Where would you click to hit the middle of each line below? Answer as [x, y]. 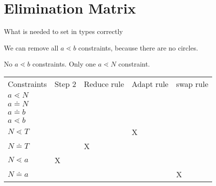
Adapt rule [150, 84]
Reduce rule [104, 84]
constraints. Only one [64, 64]
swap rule [192, 84]
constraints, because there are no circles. [138, 47]
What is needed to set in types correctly [63, 31]
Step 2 [65, 84]
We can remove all [31, 47]
